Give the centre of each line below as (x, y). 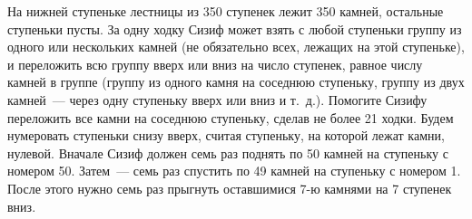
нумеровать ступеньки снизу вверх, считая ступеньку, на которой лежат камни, (226, 135)
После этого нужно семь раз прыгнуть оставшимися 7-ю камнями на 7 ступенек (230, 188)
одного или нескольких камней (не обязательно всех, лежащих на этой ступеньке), (236, 47)
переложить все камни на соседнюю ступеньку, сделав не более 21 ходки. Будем (231, 117)
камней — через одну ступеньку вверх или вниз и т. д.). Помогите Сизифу (217, 99)
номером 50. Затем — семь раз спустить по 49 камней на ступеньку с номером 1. (234, 171)
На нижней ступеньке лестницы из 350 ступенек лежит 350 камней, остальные (226, 11)
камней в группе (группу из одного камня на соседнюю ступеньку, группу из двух (236, 82)
